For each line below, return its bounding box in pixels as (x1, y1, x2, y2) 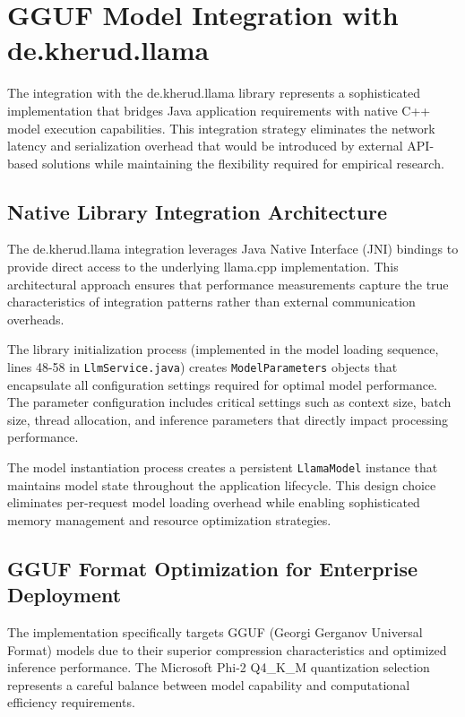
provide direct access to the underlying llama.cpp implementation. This (7, 257, 399, 276)
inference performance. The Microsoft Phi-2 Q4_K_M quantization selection (7, 658, 430, 677)
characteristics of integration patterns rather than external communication (7, 292, 416, 311)
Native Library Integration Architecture (7, 197, 388, 225)
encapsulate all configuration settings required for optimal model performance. (7, 375, 438, 393)
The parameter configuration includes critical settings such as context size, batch (7, 393, 452, 411)
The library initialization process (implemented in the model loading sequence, (7, 340, 439, 358)
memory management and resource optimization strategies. (7, 510, 332, 529)
